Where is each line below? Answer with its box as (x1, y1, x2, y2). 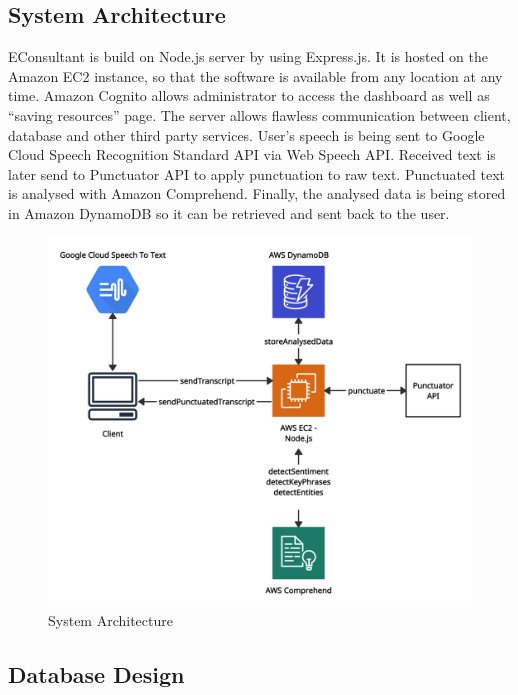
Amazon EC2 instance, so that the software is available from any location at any (8, 65, 503, 86)
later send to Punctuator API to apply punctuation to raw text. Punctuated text (8, 163, 506, 184)
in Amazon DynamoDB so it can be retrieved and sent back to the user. (8, 202, 450, 223)
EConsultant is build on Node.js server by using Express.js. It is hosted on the (8, 46, 489, 67)
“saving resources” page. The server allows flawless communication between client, (8, 104, 511, 125)
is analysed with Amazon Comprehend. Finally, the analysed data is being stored (8, 183, 506, 204)
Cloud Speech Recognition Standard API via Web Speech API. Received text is (8, 144, 496, 165)
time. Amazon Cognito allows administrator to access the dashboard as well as (8, 85, 490, 106)
